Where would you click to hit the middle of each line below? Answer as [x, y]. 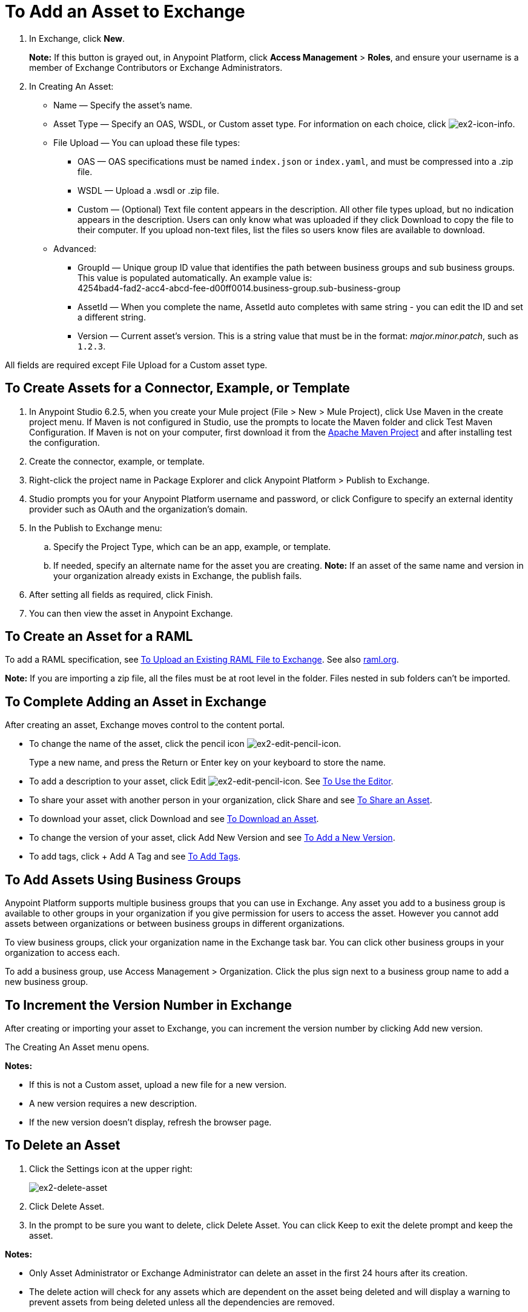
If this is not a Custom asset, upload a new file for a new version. [158, 1084]
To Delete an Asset [63, 1145]
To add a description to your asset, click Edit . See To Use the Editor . [211, 781]
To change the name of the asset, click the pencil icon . [185, 744]
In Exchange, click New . [77, 38]
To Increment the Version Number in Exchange [148, 1005]
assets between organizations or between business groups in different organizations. [175, 924]
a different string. [112, 317]
